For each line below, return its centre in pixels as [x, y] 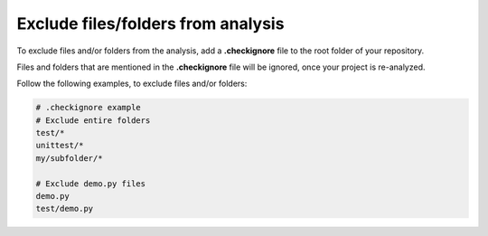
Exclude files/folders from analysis [150, 24]
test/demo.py [65, 209]
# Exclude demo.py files [91, 184]
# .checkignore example [89, 108]
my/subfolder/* [69, 158]
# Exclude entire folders [93, 120]
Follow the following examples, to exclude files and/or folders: [132, 84]
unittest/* [60, 146]
